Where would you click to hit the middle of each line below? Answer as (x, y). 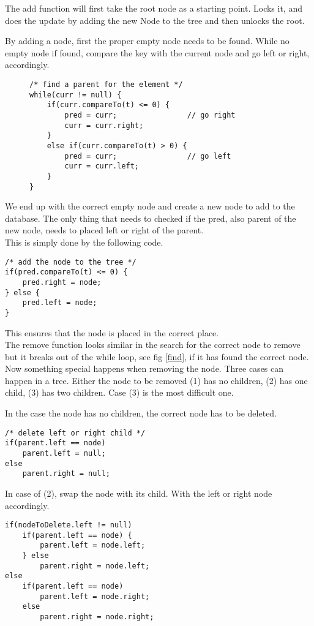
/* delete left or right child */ (75, 433)
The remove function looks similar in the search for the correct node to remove (153, 345)
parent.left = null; (64, 453)
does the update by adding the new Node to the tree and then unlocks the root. (155, 20)
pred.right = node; (62, 282)
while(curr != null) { (76, 95)
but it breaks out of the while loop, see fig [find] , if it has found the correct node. (157, 356)
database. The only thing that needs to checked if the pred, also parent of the (151, 218)
